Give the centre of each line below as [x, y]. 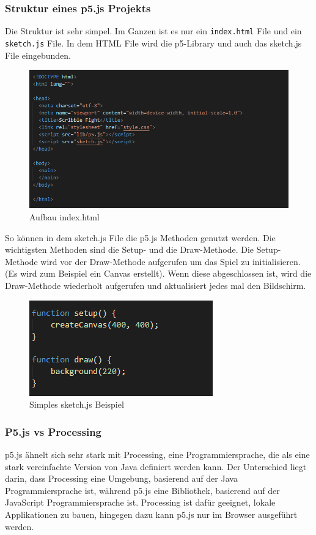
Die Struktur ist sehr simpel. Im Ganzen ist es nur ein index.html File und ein [153, 31]
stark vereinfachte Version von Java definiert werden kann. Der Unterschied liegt [156, 466]
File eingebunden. [38, 55]
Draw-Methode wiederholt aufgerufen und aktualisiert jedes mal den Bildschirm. [156, 285]
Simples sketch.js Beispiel [77, 404]
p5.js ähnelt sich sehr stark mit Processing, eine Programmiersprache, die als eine [157, 454]
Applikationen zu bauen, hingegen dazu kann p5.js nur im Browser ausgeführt [151, 514]
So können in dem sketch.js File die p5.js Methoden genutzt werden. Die [140, 237]
